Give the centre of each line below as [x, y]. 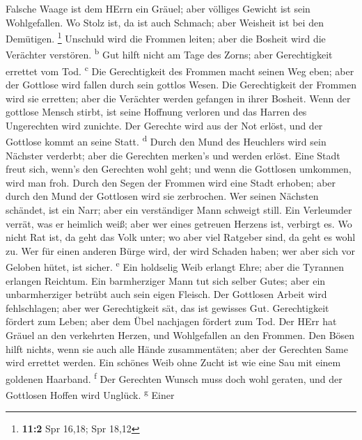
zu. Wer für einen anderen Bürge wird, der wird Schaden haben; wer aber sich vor [180, 250]
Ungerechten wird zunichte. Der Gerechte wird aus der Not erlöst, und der [164, 125]
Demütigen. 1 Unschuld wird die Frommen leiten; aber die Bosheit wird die [166, 37]
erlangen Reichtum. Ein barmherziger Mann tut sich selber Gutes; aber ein [166, 280]
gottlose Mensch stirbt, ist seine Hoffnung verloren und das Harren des [156, 112]
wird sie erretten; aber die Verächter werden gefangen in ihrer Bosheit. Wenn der [178, 98]
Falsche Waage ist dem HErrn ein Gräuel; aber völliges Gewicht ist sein [158, 8]
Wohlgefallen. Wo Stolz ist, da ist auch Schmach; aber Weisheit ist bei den [165, 22]
